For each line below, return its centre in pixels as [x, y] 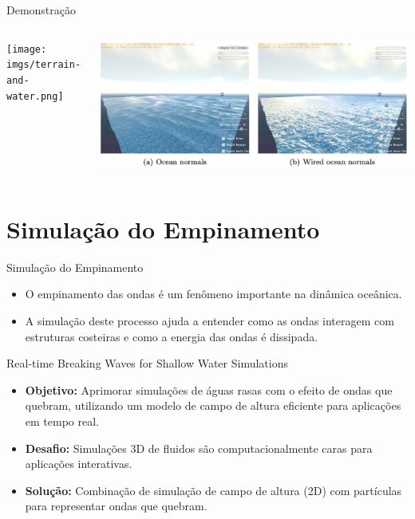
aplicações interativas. [79, 464]
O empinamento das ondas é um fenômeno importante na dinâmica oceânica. [213, 294]
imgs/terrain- [44, 65]
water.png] [35, 96]
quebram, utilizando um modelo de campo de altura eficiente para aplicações [213, 405]
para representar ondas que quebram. [116, 506]
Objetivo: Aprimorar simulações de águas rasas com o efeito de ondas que [209, 389]
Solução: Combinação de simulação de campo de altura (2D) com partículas [213, 490]
